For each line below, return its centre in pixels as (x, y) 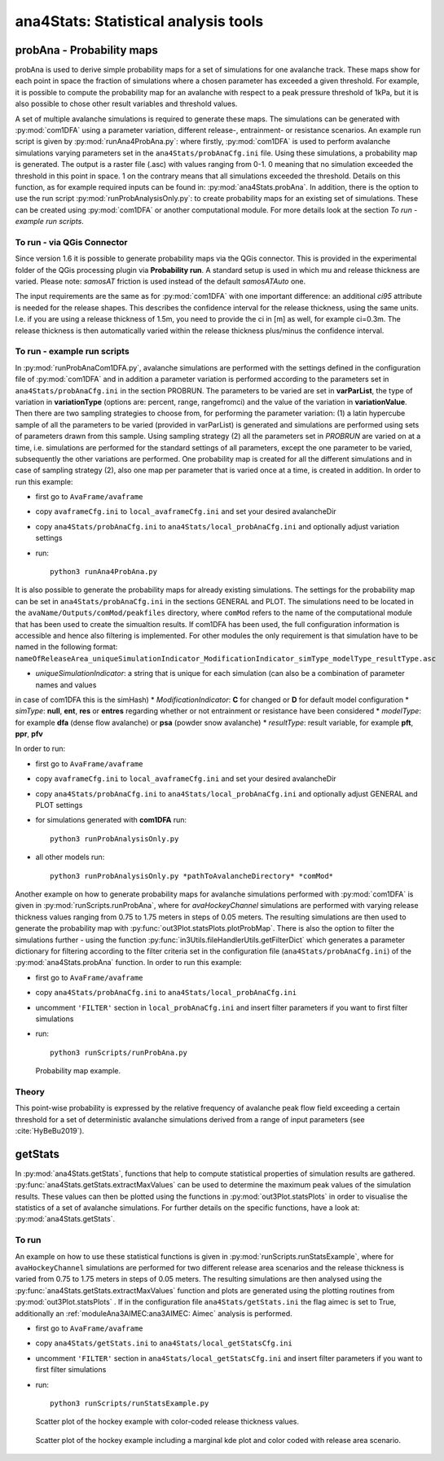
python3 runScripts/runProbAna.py (119, 1052)
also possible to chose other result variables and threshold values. (126, 104)
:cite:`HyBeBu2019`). (50, 1131)
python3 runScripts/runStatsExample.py (130, 1403)
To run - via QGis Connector (71, 242)
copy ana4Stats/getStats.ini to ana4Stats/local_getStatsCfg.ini (164, 1343)
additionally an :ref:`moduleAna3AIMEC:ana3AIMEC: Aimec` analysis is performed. (154, 1313)
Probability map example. (78, 1071)
